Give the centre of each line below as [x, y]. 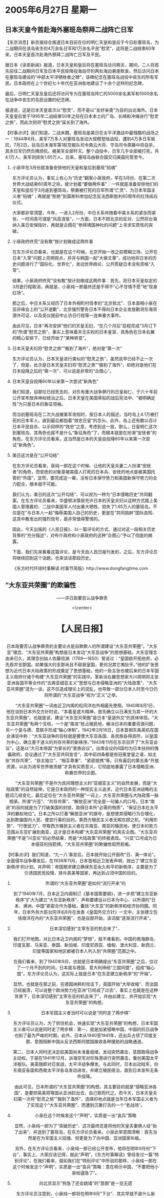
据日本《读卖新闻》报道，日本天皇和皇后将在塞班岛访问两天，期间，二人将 [80, 65]
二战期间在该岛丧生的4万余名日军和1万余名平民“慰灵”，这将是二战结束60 [78, 48]
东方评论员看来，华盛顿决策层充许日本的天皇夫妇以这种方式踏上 [89, 501]
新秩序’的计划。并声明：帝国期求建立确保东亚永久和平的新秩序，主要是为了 [82, 867]
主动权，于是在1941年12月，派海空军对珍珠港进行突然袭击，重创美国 [82, 1058]
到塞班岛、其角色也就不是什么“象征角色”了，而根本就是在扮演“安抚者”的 [84, 433]
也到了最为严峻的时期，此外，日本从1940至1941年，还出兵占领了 [79, 1035]
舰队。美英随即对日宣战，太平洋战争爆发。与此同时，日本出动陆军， [85, 1064]
